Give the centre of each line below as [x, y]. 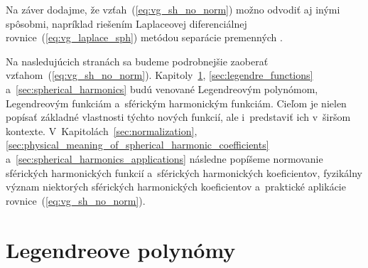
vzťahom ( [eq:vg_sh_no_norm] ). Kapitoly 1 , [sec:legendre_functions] [159, 75]
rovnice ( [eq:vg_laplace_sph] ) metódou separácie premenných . [144, 37]
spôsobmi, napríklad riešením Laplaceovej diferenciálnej [126, 23]
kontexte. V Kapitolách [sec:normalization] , [102, 130]
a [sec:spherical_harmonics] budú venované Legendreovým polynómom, [162, 89]
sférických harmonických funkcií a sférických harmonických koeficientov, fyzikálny [184, 172]
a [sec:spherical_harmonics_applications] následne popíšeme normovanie [164, 158]
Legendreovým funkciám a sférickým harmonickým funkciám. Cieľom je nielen [176, 103]
